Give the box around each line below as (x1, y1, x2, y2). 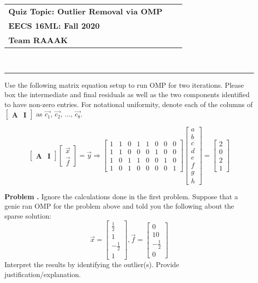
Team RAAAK (8, 34, 68, 46)
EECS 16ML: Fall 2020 (8, 20, 100, 31)
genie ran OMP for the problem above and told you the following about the (4, 201, 234, 211)
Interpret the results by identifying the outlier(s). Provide (4, 259, 179, 270)
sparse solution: (4, 210, 52, 221)
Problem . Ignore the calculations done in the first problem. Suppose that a (4, 191, 238, 201)
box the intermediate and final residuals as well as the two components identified (4, 89, 250, 100)
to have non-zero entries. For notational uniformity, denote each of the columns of (4, 99, 253, 109)
